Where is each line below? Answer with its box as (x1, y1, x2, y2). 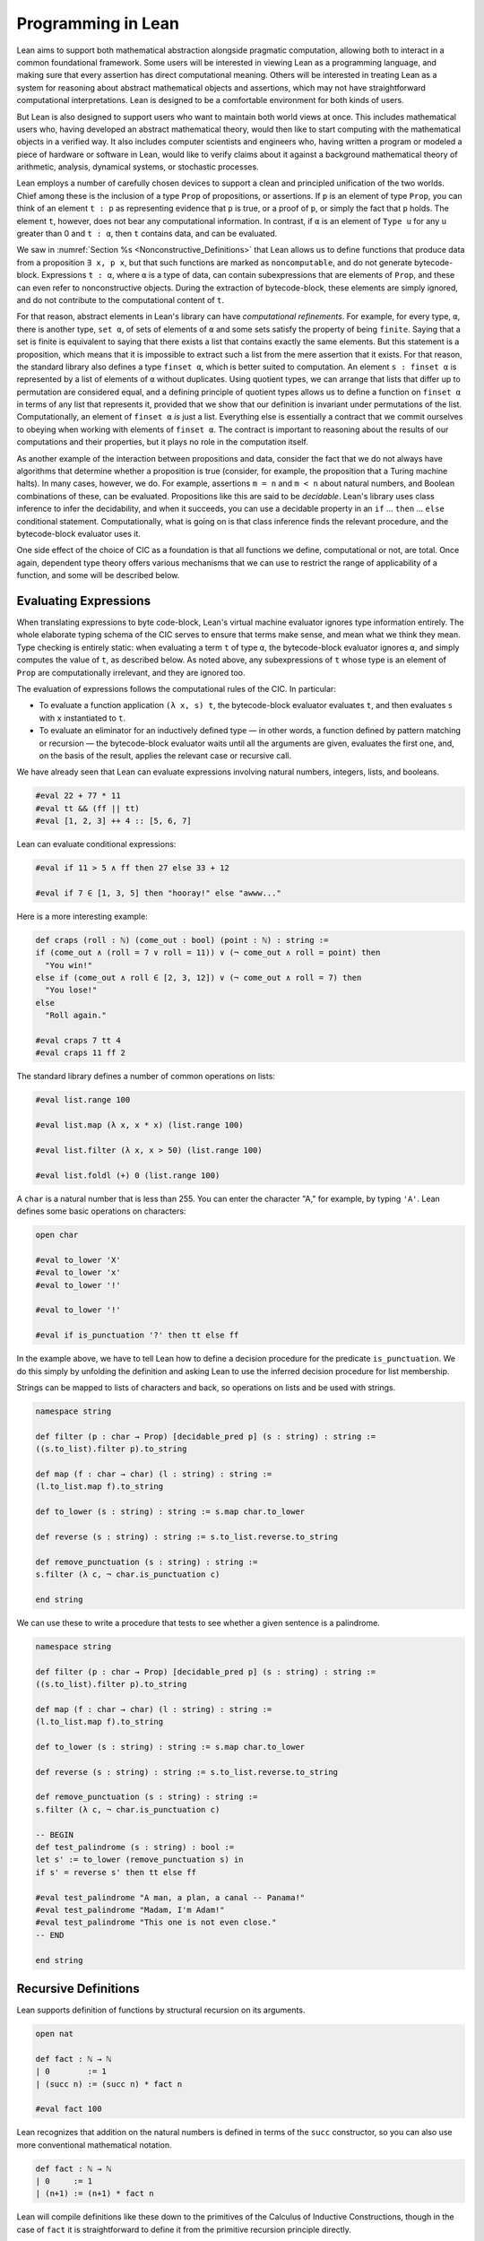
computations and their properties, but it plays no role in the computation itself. (16, 437, 308, 447)
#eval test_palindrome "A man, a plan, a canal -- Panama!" (35, 1892, 306, 1902)
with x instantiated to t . (39, 713, 126, 723)
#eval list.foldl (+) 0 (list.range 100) (35, 1170, 220, 1181)
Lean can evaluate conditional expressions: (16, 839, 177, 850)
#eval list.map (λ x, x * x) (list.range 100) (35, 1120, 244, 1130)
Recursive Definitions (16, 1981, 140, 1996)
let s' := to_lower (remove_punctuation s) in (35, 1855, 244, 1865)
